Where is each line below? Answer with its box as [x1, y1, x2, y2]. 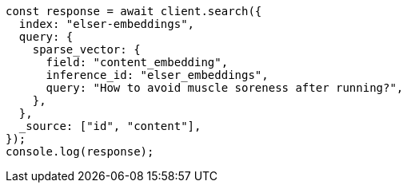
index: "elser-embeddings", [18, 18, 195, 30]
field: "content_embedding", [46, 56, 229, 69]
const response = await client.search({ [6, 5, 262, 18]
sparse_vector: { [32, 43, 141, 56]
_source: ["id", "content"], [18, 120, 202, 132]
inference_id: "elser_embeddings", [46, 69, 269, 81]
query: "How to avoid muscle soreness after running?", [46, 81, 404, 94]
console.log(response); [6, 145, 154, 158]
